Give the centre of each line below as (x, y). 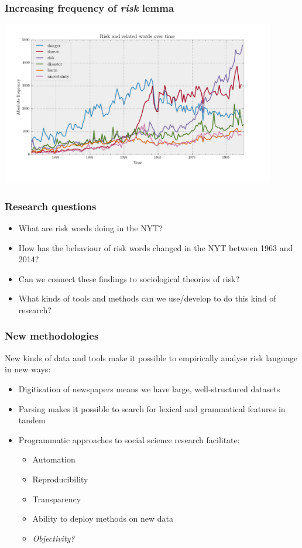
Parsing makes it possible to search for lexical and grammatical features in (152, 408)
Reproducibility (60, 479)
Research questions (51, 206)
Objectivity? (54, 538)
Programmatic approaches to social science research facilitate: (129, 439)
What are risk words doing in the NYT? (90, 228)
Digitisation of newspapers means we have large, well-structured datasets (149, 388)
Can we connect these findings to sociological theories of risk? (129, 278)
